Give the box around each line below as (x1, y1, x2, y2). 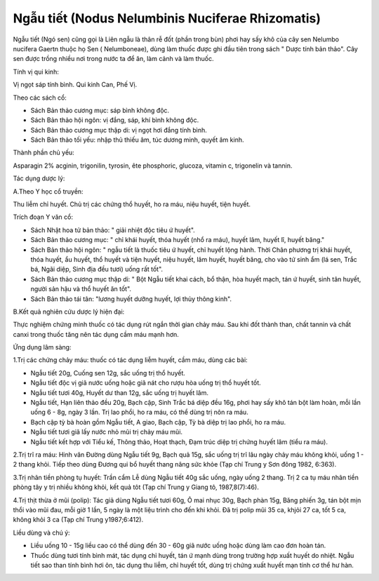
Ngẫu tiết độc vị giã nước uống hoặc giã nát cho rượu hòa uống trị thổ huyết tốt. (30, 379, 261, 387)
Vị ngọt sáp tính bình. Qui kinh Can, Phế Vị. (13, 81, 138, 89)
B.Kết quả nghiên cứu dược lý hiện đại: (13, 307, 125, 316)
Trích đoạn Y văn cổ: (13, 213, 74, 221)
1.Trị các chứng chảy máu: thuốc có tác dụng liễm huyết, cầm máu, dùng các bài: (13, 356, 248, 364)
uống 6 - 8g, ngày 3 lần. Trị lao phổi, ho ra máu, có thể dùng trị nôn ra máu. (30, 408, 248, 417)
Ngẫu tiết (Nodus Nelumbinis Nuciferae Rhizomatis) (13, 11, 321, 26)
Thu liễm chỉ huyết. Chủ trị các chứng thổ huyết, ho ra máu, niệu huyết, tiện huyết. (13, 200, 251, 208)
